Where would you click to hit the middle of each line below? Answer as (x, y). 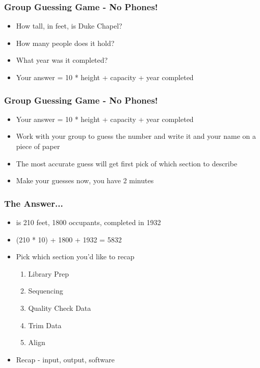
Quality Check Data (60, 308)
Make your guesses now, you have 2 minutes (85, 180)
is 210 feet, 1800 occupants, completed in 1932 (88, 222)
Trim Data (45, 325)
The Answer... (34, 203)
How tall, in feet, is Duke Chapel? (69, 26)
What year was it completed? (62, 60)
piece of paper (38, 146)
